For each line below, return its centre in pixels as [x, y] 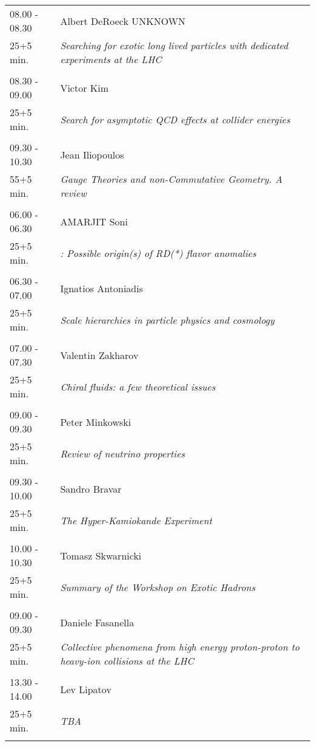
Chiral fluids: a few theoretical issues [138, 386]
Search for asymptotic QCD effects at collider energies [175, 119]
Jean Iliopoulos [92, 154]
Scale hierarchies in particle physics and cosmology [167, 320]
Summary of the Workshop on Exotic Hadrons [158, 587]
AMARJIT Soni [94, 221]
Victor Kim [84, 87]
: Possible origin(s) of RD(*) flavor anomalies [158, 253]
